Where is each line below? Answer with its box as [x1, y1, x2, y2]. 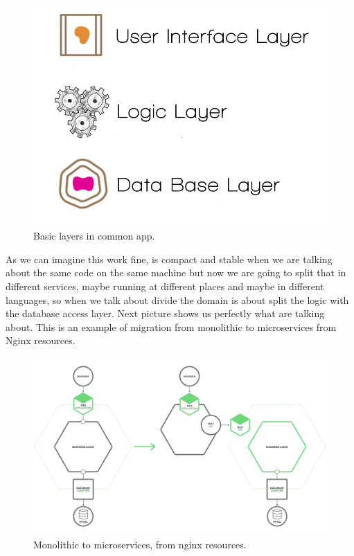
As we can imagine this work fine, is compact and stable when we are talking [6, 251, 333, 266]
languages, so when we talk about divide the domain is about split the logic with [6, 292, 349, 307]
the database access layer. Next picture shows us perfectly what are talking [6, 306, 325, 321]
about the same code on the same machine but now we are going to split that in [6, 265, 346, 280]
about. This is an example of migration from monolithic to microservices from [6, 319, 337, 334]
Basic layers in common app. [33, 228, 155, 243]
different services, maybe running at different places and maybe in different [6, 278, 324, 293]
